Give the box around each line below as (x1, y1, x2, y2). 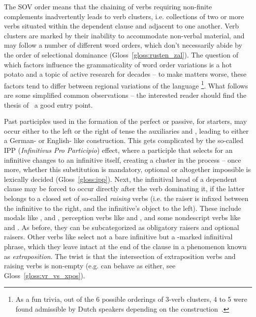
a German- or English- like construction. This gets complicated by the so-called (4, 135, 244, 145)
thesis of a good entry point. (4, 99, 93, 110)
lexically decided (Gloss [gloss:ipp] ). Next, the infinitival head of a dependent (4, 173, 237, 184)
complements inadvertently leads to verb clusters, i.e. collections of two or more (4, 11, 244, 21)
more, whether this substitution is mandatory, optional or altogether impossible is (4, 164, 251, 174)
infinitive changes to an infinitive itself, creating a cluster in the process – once (4, 154, 241, 165)
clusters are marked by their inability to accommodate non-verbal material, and (4, 30, 245, 40)
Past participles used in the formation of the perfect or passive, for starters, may (4, 116, 247, 126)
